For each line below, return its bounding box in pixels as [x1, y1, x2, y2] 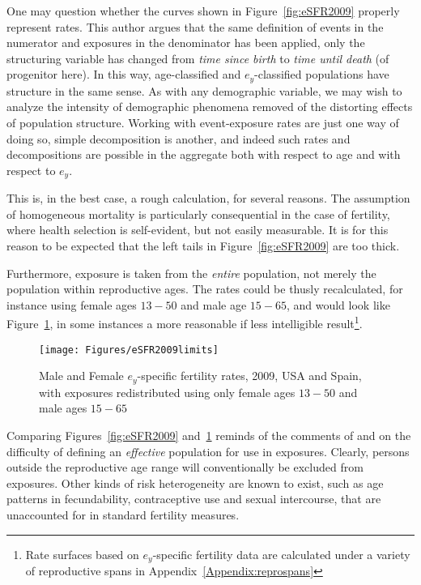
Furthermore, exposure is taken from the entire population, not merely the [6, 264, 376, 281]
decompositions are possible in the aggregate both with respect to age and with [6, 146, 401, 163]
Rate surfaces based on [25, 545, 139, 562]
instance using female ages [6, 296, 137, 313]
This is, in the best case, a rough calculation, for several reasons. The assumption [6, 190, 410, 207]
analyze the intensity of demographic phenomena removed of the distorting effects [6, 98, 413, 115]
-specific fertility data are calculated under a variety [152, 545, 410, 562]
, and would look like [286, 296, 390, 313]
